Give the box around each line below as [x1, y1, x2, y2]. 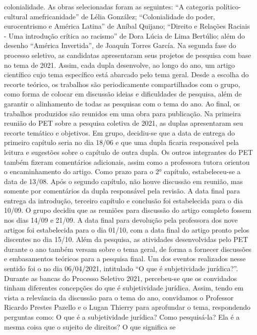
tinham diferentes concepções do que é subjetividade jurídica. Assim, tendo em [4, 283, 244, 293]
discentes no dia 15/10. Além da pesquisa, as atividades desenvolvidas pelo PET [4, 234, 248, 244]
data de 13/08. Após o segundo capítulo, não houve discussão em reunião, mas [4, 176, 243, 186]
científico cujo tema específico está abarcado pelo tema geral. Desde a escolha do [4, 69, 249, 80]
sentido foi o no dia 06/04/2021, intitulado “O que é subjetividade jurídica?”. [4, 263, 238, 274]
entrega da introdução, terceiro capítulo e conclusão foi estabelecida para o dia [4, 195, 243, 205]
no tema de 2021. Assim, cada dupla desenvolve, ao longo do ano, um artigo [4, 59, 235, 70]
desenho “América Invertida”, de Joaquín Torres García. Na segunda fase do [4, 40, 236, 50]
